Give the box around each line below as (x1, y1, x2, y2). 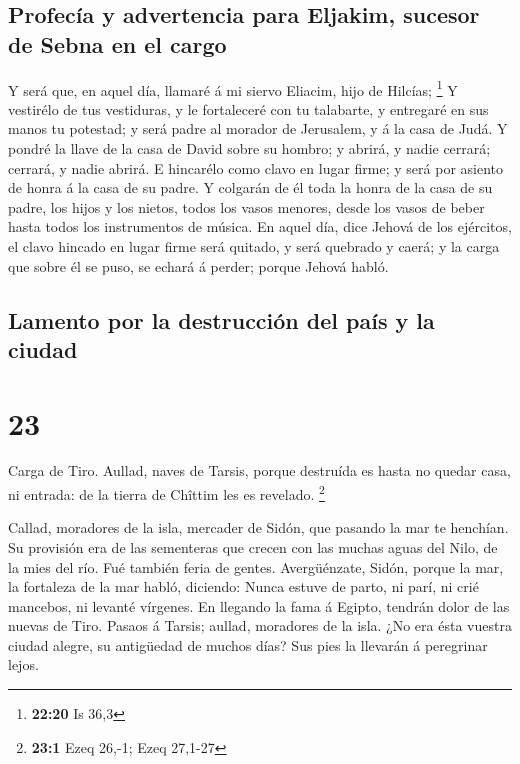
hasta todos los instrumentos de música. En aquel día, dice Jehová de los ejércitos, (8, 216, 512, 237)
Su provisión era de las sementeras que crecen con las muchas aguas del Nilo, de (8, 536, 498, 557)
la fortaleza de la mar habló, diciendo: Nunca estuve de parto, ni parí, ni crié (8, 576, 479, 597)
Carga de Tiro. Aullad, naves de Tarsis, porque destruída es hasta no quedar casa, (8, 460, 511, 481)
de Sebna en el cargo (8, 28, 227, 59)
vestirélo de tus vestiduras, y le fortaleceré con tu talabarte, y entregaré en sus (8, 98, 489, 119)
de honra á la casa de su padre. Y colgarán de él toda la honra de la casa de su (8, 177, 493, 198)
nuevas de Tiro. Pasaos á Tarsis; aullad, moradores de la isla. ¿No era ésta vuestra (8, 615, 512, 636)
